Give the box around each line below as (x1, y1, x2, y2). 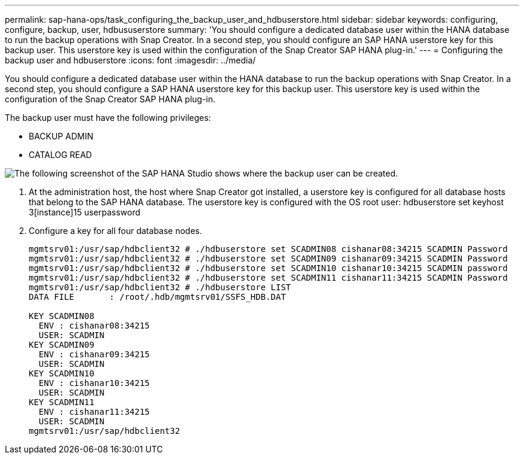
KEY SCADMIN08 (29, 311, 95, 321)
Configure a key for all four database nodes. (29, 226, 202, 236)
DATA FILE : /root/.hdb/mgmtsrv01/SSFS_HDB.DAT (29, 292, 286, 302)
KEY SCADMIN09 (29, 340, 95, 349)
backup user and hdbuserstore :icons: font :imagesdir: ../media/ (5, 55, 256, 65)
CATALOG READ (29, 150, 92, 160)
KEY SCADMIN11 (29, 397, 95, 407)
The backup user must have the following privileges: (5, 113, 211, 123)
